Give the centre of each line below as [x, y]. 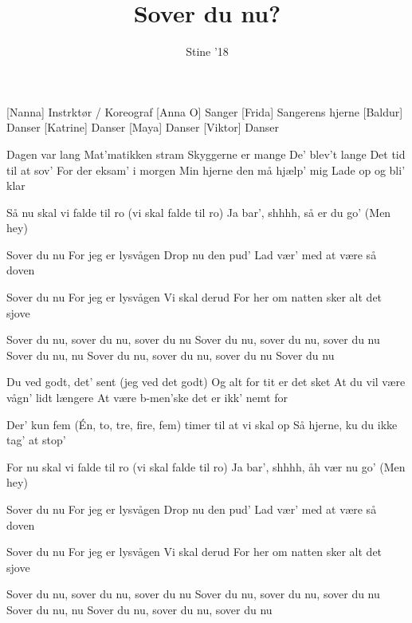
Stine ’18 [207, 51]
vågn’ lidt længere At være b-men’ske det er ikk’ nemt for [147, 398]
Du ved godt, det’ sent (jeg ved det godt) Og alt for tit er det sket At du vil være [206, 382]
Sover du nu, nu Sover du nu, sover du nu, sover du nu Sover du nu [171, 355]
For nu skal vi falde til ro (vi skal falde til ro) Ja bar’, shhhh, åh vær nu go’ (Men [206, 466]
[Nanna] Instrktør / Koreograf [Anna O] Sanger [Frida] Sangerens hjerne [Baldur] [205, 111]
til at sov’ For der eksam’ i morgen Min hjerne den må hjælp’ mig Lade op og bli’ [206, 170]
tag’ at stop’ [36, 440]
